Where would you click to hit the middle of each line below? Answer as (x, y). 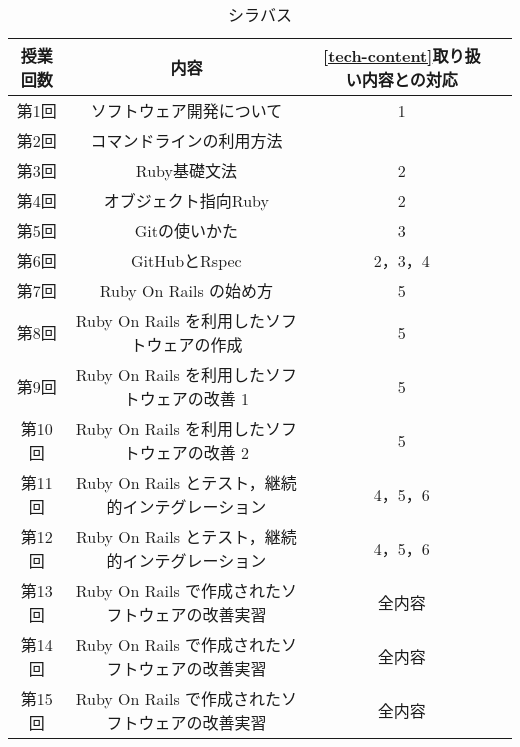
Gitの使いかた (186, 230)
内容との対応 (409, 79)
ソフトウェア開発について (186, 110)
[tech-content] (378, 55)
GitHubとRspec (186, 260)
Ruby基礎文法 (186, 170)
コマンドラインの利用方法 (186, 140)
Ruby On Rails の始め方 (186, 290)
